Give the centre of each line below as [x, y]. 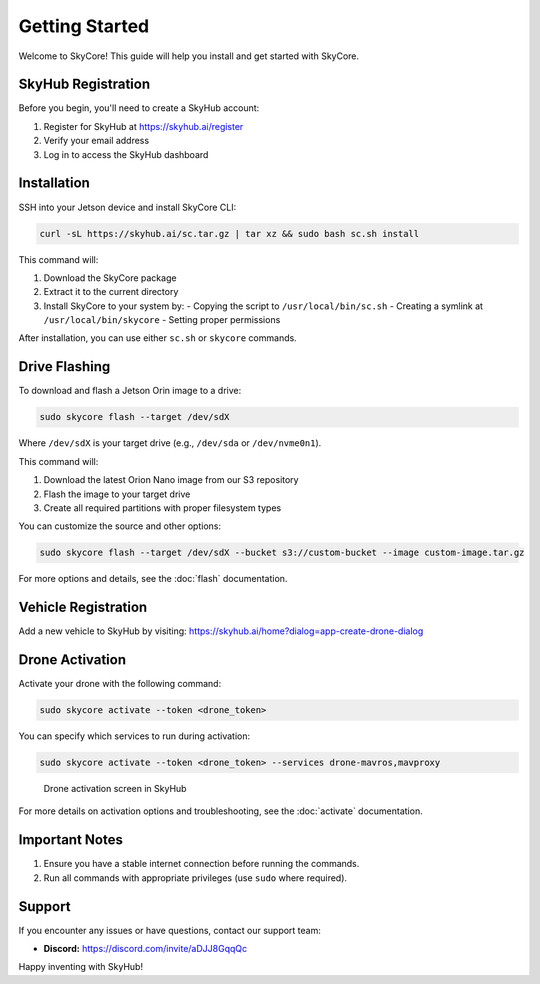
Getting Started [84, 26]
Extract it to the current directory [111, 292]
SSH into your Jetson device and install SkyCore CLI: [127, 207]
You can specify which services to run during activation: [134, 736]
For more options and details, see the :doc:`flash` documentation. [153, 579]
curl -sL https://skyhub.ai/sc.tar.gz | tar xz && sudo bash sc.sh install [229, 233]
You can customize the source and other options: [120, 526]
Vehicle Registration [83, 607]
